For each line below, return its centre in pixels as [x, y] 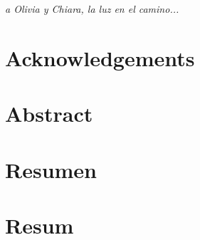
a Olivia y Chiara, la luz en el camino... [92, 9]
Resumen [51, 169]
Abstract [49, 114]
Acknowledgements [100, 57]
